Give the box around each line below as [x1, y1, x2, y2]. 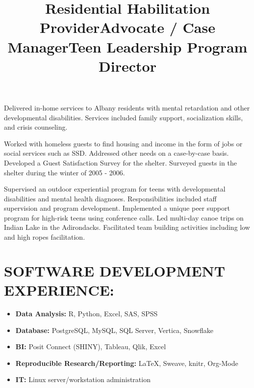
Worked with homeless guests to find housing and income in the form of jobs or [4, 138, 243, 148]
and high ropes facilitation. [4, 232, 85, 242]
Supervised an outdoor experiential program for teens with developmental [4, 184, 226, 194]
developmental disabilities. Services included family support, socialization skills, [4, 112, 243, 122]
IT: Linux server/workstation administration [15, 374, 151, 385]
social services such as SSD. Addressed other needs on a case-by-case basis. [4, 148, 229, 158]
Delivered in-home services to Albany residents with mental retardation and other [4, 102, 250, 112]
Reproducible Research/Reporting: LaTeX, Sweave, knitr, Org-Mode [15, 358, 238, 368]
